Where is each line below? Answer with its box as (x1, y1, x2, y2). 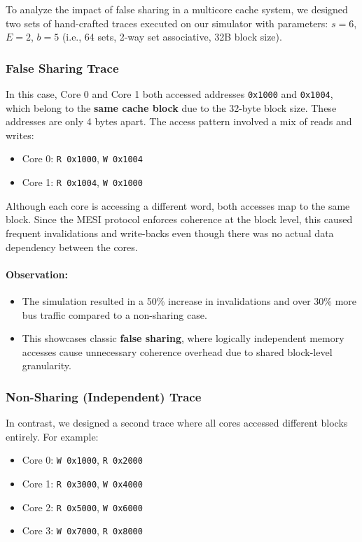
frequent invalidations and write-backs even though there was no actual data (6, 225, 334, 240)
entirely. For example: (6, 429, 99, 443)
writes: (6, 127, 34, 142)
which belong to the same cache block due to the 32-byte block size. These (6, 100, 337, 115)
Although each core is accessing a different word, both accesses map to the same (6, 198, 350, 213)
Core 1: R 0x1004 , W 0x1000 (22, 175, 143, 190)
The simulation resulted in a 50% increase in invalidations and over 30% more (22, 293, 357, 308)
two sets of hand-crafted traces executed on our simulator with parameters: (6, 15, 328, 30)
